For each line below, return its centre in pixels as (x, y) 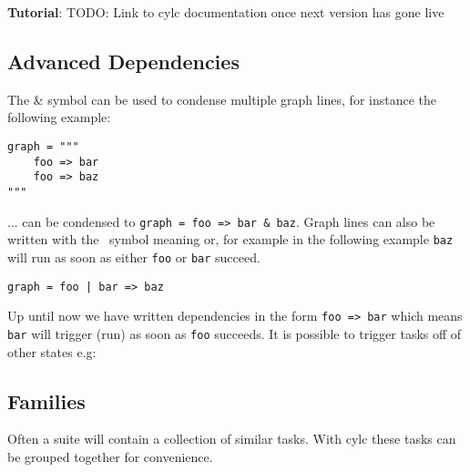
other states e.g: (52, 351)
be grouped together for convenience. (110, 456)
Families (46, 400)
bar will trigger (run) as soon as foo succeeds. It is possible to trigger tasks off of (235, 333)
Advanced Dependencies (123, 61)
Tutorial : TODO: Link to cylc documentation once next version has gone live (226, 12)
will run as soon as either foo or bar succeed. (134, 257)
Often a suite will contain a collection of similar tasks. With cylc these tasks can (232, 439)
